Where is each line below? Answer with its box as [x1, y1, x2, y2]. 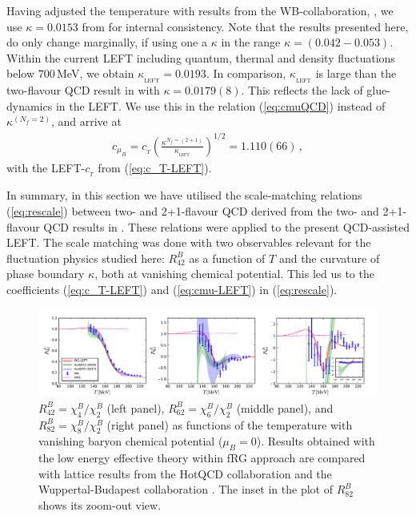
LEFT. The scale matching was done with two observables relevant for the [6, 234, 371, 251]
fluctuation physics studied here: [6, 249, 165, 266]
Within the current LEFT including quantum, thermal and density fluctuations [6, 49, 395, 66]
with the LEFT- [6, 159, 86, 175]
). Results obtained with [256, 433, 375, 449]
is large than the [315, 65, 397, 82]
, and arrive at [50, 113, 122, 130]
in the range [221, 34, 281, 50]
